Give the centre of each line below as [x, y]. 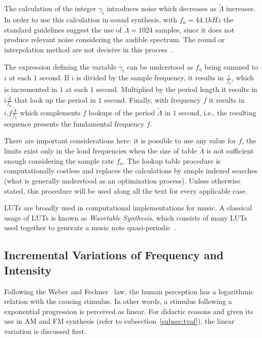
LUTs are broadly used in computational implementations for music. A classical [128, 208]
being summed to [231, 66]
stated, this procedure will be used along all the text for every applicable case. [126, 190]
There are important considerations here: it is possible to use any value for [120, 141]
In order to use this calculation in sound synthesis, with [91, 20]
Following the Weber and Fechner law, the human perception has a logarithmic [129, 291]
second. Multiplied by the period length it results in [177, 89]
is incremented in [31, 89]
